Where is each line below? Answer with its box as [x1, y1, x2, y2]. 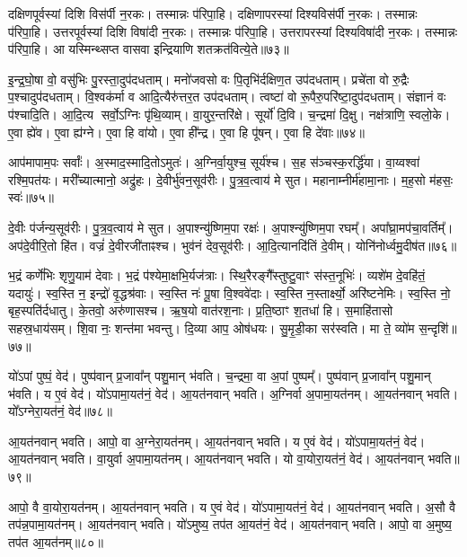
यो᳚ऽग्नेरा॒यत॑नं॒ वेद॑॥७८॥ [8, 402, 113, 420]
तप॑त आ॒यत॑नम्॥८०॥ [8, 532, 103, 551]
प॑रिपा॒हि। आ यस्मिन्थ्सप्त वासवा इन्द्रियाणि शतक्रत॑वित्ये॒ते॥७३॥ [8, 40, 289, 58]
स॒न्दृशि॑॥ [419, 318, 457, 337]
